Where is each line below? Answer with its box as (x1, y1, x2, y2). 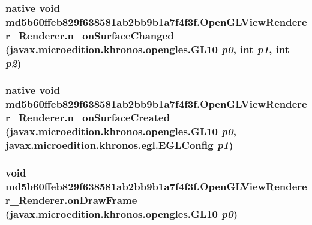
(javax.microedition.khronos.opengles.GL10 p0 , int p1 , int (5, 41, 290, 56)
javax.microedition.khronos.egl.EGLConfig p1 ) (5, 138, 233, 153)
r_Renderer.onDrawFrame (5, 192, 137, 207)
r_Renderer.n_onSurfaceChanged (5, 28, 174, 42)
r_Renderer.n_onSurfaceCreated (5, 110, 170, 125)
